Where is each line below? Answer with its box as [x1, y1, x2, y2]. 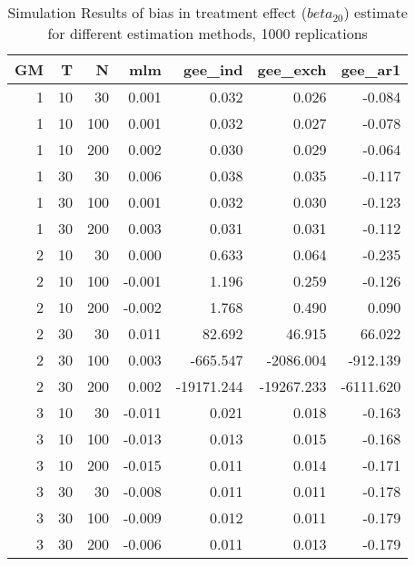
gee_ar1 [341, 59, 401, 80]
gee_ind [183, 59, 243, 80]
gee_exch [257, 59, 327, 80]
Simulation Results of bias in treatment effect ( [7, 2, 307, 23]
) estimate [343, 2, 408, 23]
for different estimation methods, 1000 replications [47, 23, 368, 44]
